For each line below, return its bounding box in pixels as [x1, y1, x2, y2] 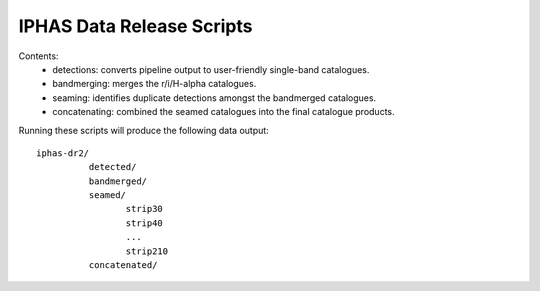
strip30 [125, 203, 164, 215]
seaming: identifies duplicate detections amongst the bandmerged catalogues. [52, 91, 377, 104]
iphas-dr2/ [36, 147, 90, 159]
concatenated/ [88, 260, 158, 271]
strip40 [125, 217, 164, 229]
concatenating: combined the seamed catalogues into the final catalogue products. [52, 106, 395, 118]
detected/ [88, 161, 137, 173]
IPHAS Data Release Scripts [18, 15, 253, 37]
